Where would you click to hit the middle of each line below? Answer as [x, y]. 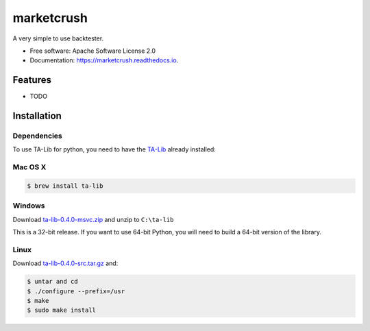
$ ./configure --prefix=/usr [76, 291]
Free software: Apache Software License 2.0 [93, 51]
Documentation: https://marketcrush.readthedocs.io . [104, 60]
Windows [29, 206]
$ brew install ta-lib [65, 186]
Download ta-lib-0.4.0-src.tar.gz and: [65, 263]
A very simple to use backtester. [58, 38]
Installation [37, 116]
